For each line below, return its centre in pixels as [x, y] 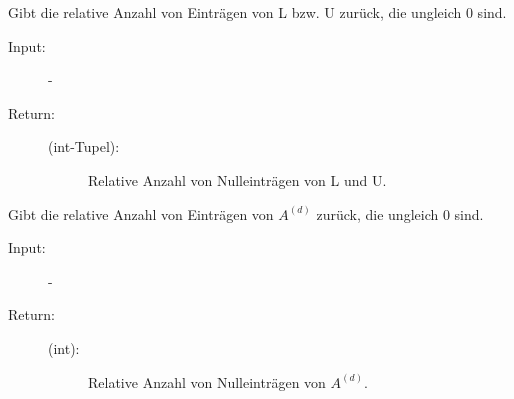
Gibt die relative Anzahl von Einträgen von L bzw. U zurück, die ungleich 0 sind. [257, 12]
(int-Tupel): [84, 146]
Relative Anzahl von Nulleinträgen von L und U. [237, 179]
